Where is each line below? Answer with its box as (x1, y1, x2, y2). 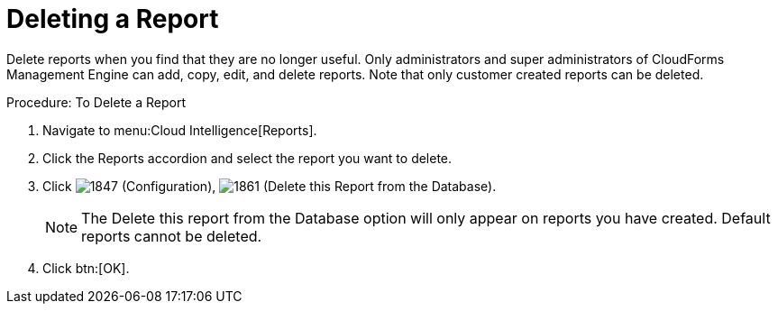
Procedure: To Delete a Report (6, 94, 186, 110)
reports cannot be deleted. (81, 226, 262, 245)
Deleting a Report (6, 4, 219, 34)
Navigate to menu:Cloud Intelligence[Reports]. (42, 122, 317, 138)
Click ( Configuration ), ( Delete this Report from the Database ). (42, 178, 497, 194)
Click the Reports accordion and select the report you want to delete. (42, 150, 453, 166)
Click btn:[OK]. (42, 260, 130, 276)
